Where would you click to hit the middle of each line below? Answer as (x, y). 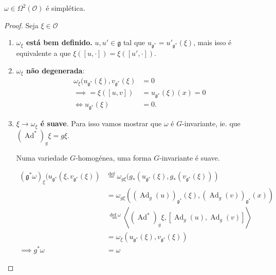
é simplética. (66, 8)
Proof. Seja (21, 25)
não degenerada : (55, 70)
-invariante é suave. (190, 157)
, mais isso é (213, 42)
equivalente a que (43, 53)
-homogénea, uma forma (114, 157)
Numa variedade (42, 157)
